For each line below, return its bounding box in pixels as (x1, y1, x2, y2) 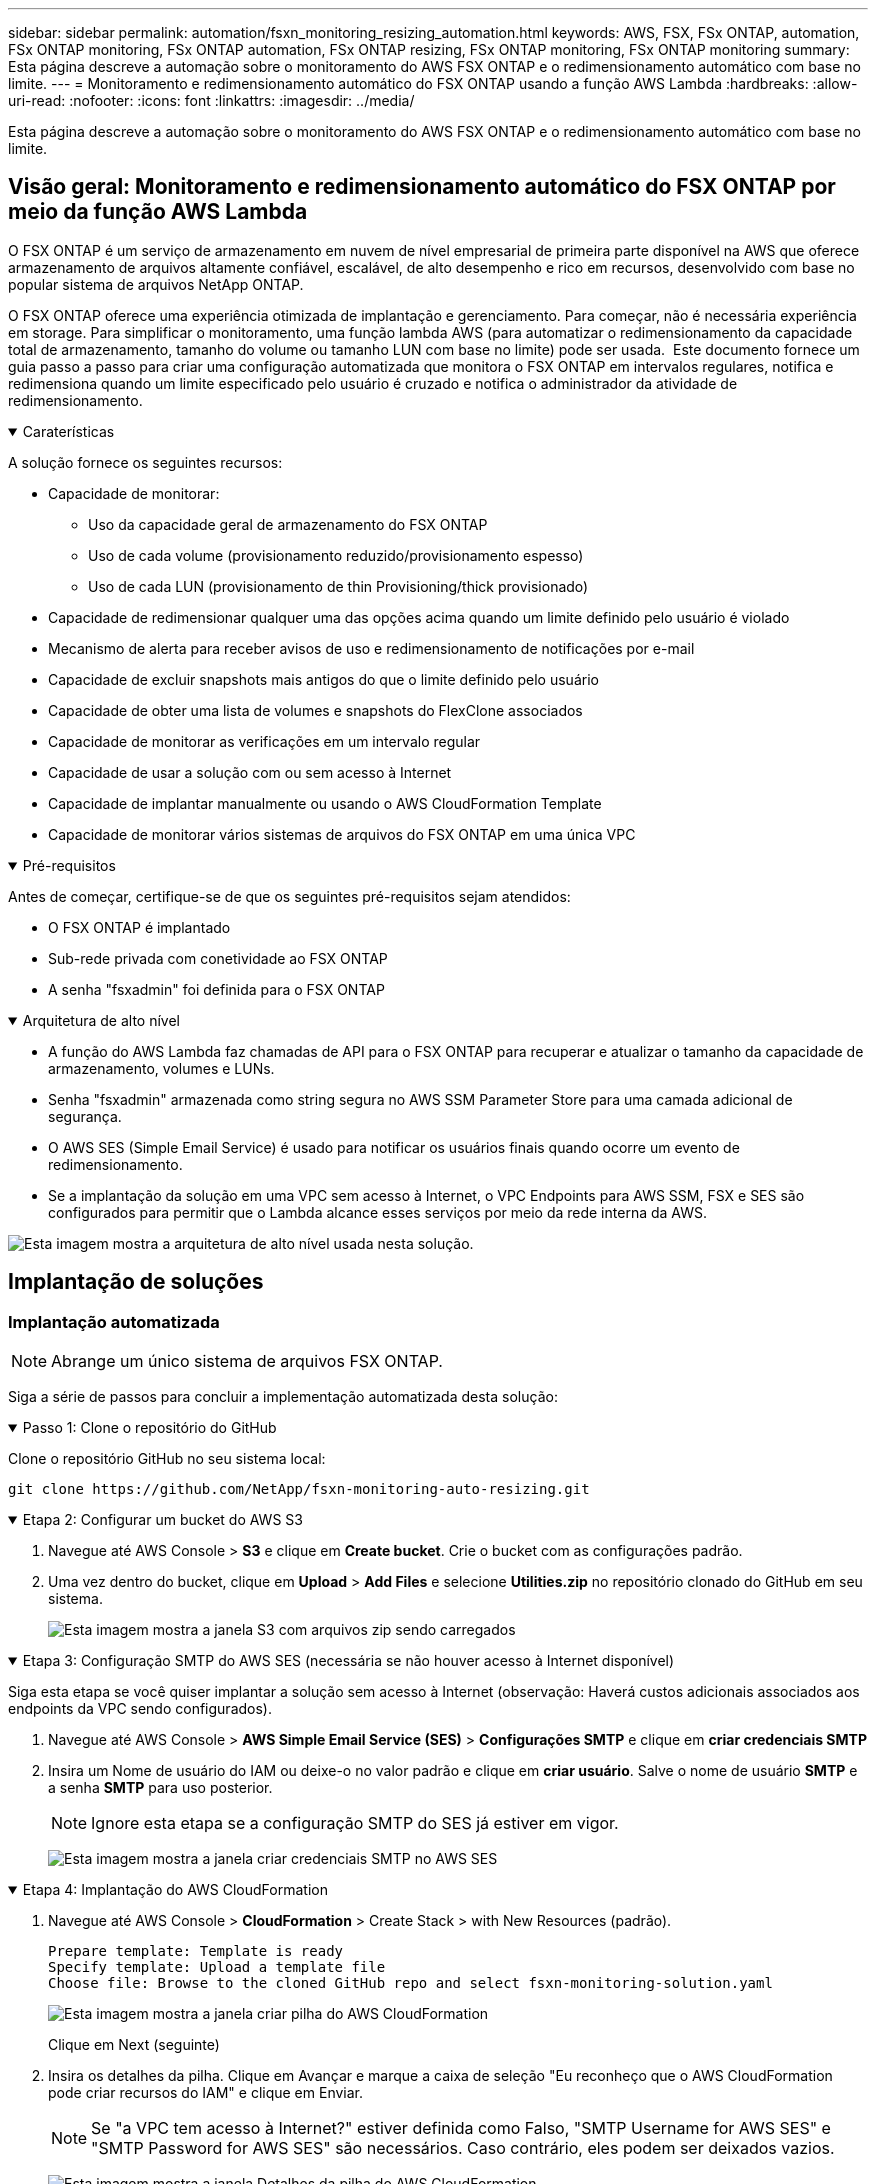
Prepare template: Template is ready (48, 1943, 344, 1960)
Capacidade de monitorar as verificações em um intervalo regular (48, 732, 481, 750)
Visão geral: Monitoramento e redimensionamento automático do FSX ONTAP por (8, 174, 836, 200)
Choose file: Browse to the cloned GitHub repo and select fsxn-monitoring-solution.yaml (48, 1975, 773, 1992)
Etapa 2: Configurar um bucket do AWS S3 (22, 1511, 303, 1529)
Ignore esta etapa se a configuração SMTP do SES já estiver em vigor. (91, 1813, 619, 1834)
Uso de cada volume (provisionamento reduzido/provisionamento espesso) (88, 546, 584, 564)
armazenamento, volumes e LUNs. (48, 1059, 275, 1077)
